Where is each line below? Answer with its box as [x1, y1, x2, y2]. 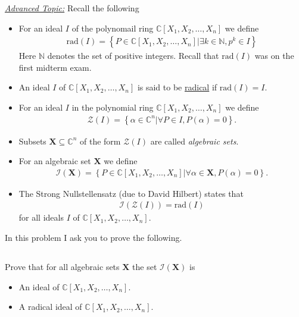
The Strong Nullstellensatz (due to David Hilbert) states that [18, 187, 244, 199]
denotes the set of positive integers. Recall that [47, 49, 219, 62]
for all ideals [18, 211, 64, 224]
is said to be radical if [137, 81, 217, 93]
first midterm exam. [18, 61, 92, 73]
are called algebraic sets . [150, 134, 239, 147]
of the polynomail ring [71, 21, 154, 34]
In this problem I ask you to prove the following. [5, 231, 182, 244]
